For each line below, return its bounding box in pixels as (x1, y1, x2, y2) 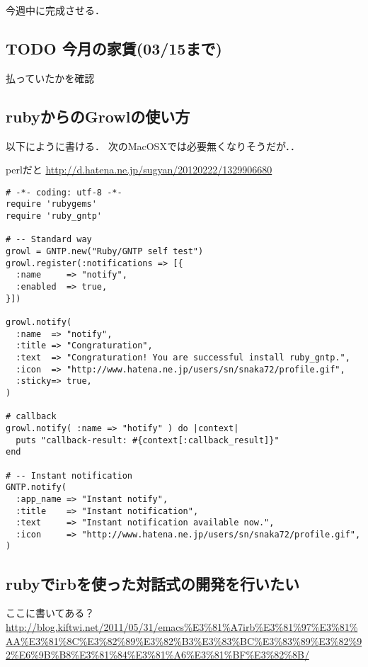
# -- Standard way (6, 234, 92, 245)
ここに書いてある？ (6, 605, 95, 620)
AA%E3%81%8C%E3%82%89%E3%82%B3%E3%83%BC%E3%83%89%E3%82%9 (6, 633, 362, 648)
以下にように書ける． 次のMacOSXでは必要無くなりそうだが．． (6, 138, 301, 153)
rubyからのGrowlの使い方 (6, 105, 190, 127)
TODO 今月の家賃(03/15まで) (6, 37, 222, 59)
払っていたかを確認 (6, 70, 95, 85)
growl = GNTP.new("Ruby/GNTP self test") (6, 246, 204, 257)
